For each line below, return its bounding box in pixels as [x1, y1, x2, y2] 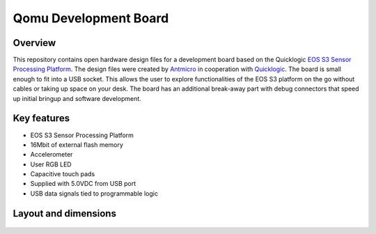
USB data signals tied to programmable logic [30, 189, 158, 198]
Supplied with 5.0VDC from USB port [30, 180, 136, 188]
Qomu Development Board [13, 10, 169, 26]
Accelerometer [30, 150, 73, 159]
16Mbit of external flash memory [30, 140, 123, 149]
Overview [13, 37, 56, 49]
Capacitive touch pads [30, 170, 95, 178]
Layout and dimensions [13, 208, 116, 219]
